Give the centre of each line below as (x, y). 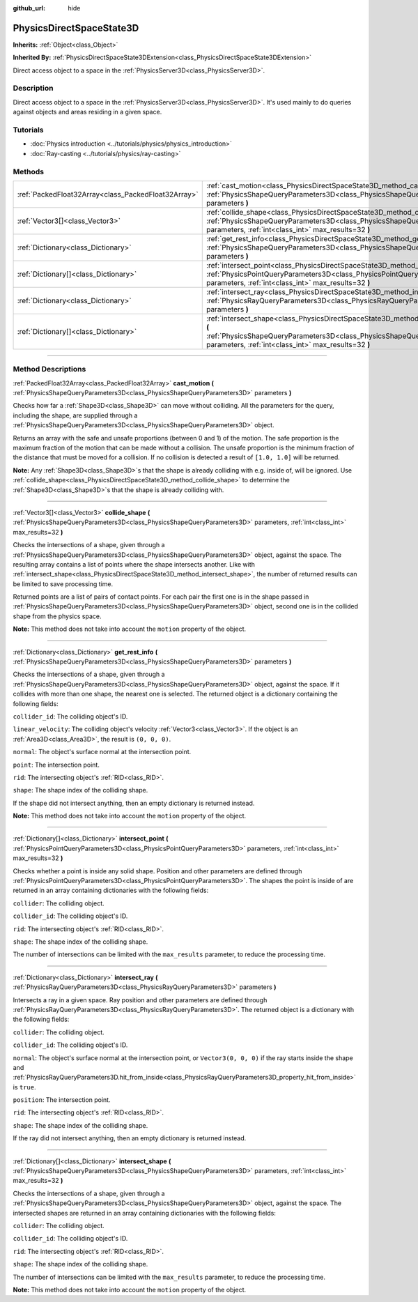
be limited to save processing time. (63, 584)
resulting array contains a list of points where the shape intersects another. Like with (134, 564)
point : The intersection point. (56, 765)
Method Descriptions (49, 369)
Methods (29, 171)
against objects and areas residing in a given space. (87, 112)
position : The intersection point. (62, 1100)
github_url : (29, 8)
